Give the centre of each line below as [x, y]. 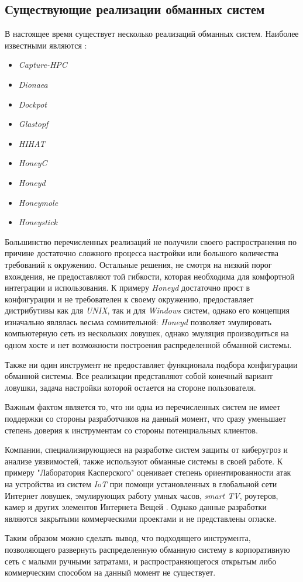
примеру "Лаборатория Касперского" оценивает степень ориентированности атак [148, 472]
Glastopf [33, 124]
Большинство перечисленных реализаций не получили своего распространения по [151, 241]
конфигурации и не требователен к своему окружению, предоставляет [129, 299]
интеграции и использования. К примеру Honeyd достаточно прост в [128, 287]
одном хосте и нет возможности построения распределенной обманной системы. [148, 345]
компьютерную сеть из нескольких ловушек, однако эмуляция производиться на [147, 333]
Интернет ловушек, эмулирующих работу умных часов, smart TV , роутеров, [142, 495]
